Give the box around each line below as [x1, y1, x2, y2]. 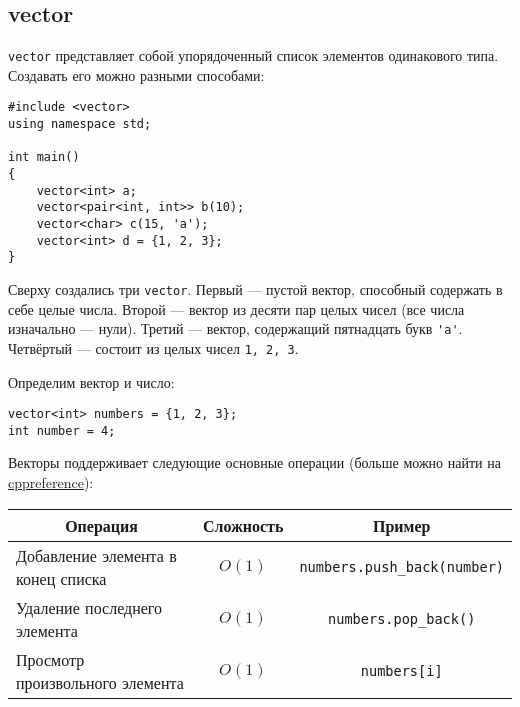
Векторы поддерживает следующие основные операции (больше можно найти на [8, 452, 501, 473]
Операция [65, 513, 138, 537]
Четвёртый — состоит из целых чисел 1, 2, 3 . [8, 337, 299, 358]
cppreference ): [8, 472, 94, 493]
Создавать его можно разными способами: [8, 64, 265, 85]
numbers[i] [360, 662, 443, 679]
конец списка [16, 566, 107, 590]
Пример [372, 513, 431, 537]
